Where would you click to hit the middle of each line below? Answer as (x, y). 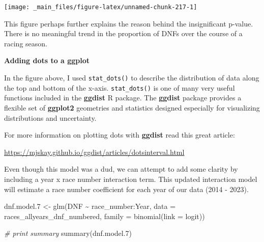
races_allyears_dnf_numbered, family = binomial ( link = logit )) (105, 216)
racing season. (26, 43)
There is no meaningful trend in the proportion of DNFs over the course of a (123, 33)
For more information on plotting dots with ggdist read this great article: (120, 135)
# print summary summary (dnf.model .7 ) (68, 233)
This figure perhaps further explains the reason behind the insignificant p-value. (129, 23)
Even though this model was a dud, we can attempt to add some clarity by (121, 169)
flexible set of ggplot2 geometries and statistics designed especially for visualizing (132, 107)
